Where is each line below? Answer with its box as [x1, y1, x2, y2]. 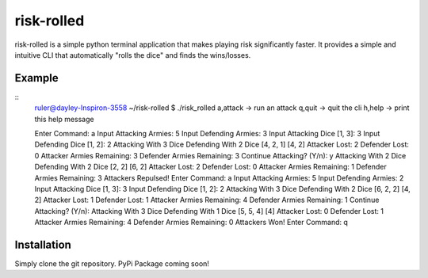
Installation [14, 238, 71, 251]
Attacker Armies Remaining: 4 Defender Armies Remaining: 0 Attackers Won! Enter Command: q [34, 218, 349, 227]
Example [14, 71, 59, 85]
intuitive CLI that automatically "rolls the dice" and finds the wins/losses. [14, 50, 251, 59]
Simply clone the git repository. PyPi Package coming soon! [14, 259, 210, 268]
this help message [34, 114, 94, 124]
